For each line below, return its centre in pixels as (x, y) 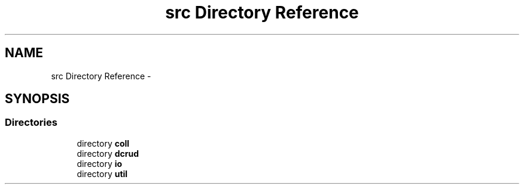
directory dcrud (108, 153)
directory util (102, 173)
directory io (100, 163)
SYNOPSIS (37, 99)
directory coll (103, 143)
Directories (31, 123)
